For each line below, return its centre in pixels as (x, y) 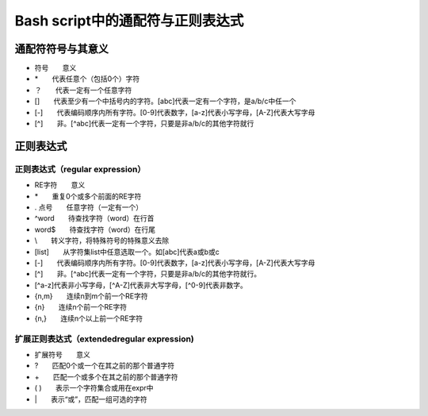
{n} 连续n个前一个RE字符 (80, 307)
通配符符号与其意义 (61, 49)
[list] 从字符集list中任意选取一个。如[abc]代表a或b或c (127, 252)
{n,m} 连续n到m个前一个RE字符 (91, 296)
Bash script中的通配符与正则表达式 (129, 21)
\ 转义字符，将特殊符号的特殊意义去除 (102, 241)
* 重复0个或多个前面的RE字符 (88, 196)
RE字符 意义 (60, 185)
